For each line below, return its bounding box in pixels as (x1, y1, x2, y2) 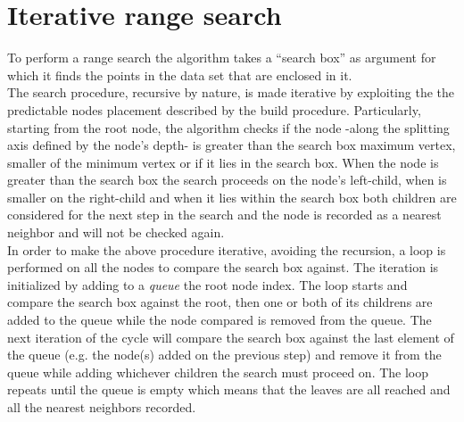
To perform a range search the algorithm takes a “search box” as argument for (7, 48, 436, 67)
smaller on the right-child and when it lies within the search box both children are (7, 187, 457, 206)
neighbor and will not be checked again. (7, 223, 225, 242)
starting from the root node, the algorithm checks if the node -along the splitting (7, 118, 450, 137)
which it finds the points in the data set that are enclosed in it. (7, 65, 352, 84)
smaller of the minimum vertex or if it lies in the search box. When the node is (7, 153, 439, 171)
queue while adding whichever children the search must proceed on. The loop (7, 362, 429, 381)
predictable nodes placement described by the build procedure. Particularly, (7, 100, 421, 119)
